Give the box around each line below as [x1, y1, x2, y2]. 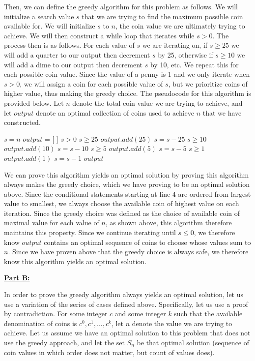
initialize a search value [4, 11, 74, 21]
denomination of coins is [4, 318, 77, 328]
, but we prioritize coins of [168, 78, 248, 89]
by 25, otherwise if [158, 49, 213, 60]
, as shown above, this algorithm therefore [105, 217, 232, 228]
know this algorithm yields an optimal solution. [4, 256, 147, 266]
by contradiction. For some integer [4, 308, 108, 319]
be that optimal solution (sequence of [137, 337, 250, 347]
